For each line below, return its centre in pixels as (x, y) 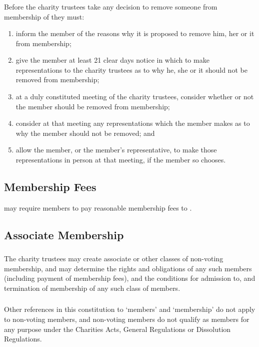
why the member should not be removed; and (85, 133)
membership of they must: (44, 16)
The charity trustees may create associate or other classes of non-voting (114, 258)
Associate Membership (64, 234)
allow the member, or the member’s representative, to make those (116, 150)
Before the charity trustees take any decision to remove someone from (111, 6)
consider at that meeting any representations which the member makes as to (133, 123)
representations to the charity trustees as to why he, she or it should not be (131, 69)
